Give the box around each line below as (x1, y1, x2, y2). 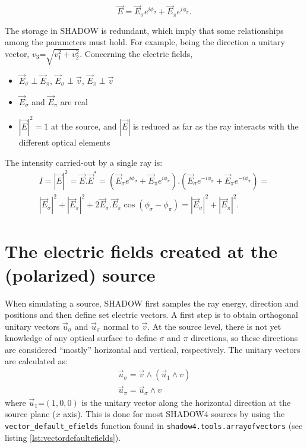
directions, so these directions (191, 332, 298, 344)
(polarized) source (5, 262, 156, 286)
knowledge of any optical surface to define (5, 332, 157, 344)
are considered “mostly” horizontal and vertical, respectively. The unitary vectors (5, 343, 300, 355)
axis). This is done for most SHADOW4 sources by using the (63, 408, 285, 420)
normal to (103, 320, 139, 332)
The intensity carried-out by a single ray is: (5, 156, 163, 168)
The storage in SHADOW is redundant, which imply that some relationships (5, 24, 284, 36)
